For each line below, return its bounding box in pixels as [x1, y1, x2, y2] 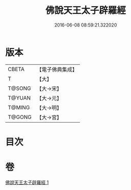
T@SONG [8, 85, 32, 92]
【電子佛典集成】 [36, 66, 77, 73]
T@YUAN [8, 94, 31, 101]
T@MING [8, 104, 30, 111]
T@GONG [8, 113, 32, 121]
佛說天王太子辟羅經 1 [5, 179, 49, 185]
